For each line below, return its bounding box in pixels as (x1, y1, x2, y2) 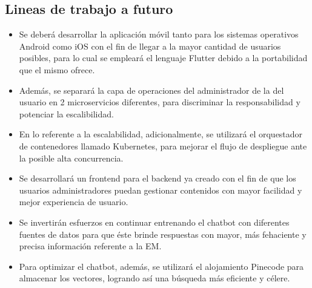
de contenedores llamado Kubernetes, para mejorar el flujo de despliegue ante (19, 139, 307, 152)
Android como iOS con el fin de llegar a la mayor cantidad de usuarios (19, 39, 281, 52)
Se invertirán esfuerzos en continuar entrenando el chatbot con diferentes (19, 215, 290, 228)
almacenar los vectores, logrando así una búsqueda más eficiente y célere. (19, 272, 290, 284)
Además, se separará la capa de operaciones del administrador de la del (19, 83, 284, 96)
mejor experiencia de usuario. (19, 195, 128, 208)
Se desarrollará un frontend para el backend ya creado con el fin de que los (19, 172, 296, 185)
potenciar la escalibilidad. (19, 107, 114, 120)
